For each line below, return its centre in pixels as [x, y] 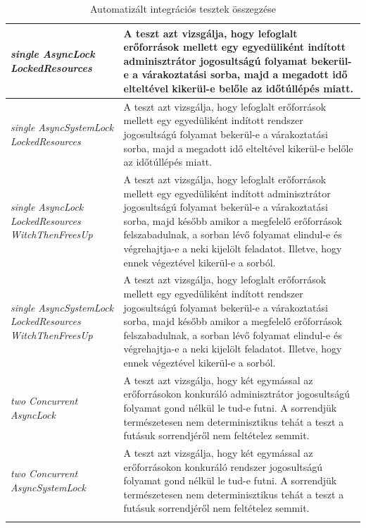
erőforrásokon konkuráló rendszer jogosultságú [223, 466]
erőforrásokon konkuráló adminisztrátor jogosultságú [236, 394]
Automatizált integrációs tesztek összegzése [183, 8]
